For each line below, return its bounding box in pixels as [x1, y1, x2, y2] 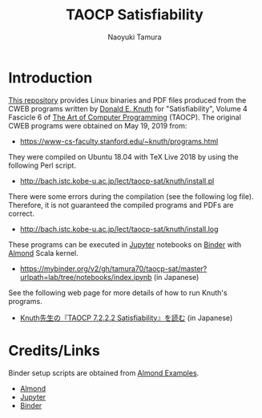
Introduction [8, 68, 93, 87]
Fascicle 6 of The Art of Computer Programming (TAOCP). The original [8, 112, 242, 122]
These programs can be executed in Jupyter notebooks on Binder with [8, 239, 242, 250]
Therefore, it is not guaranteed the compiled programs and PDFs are [8, 200, 234, 209]
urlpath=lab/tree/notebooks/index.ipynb [19, 272, 152, 282]
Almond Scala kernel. [8, 248, 79, 258]
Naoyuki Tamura [107, 32, 162, 42]
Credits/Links [8, 341, 100, 359]
